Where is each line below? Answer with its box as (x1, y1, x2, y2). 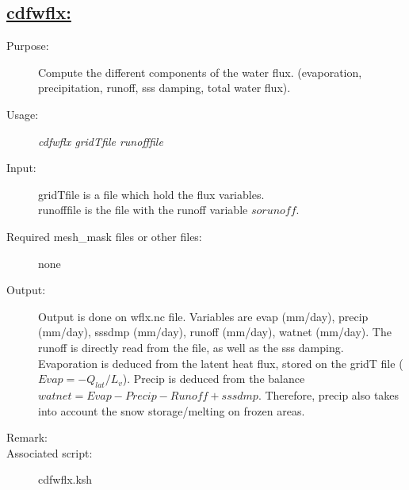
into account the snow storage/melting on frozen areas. (38, 402, 305, 419)
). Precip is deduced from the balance (122, 370, 305, 387)
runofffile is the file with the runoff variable (38, 201, 248, 218)
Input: (6, 159, 36, 176)
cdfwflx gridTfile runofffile (38, 132, 163, 149)
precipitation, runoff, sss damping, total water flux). (38, 79, 291, 96)
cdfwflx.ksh (38, 471, 93, 488)
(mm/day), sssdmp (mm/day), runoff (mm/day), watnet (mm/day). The (38, 323, 392, 340)
